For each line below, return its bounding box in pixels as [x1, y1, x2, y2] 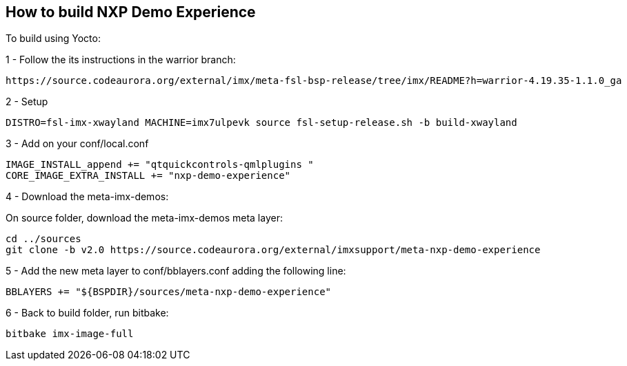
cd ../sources [6, 233, 81, 245]
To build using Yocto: [6, 32, 101, 45]
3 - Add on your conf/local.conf [6, 138, 149, 150]
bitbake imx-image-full [6, 328, 134, 340]
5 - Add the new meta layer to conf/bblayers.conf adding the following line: [6, 265, 346, 277]
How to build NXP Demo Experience [6, 3, 256, 21]
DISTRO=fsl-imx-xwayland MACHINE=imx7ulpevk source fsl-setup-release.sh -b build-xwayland [6, 117, 517, 129]
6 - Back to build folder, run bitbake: [6, 307, 169, 319]
